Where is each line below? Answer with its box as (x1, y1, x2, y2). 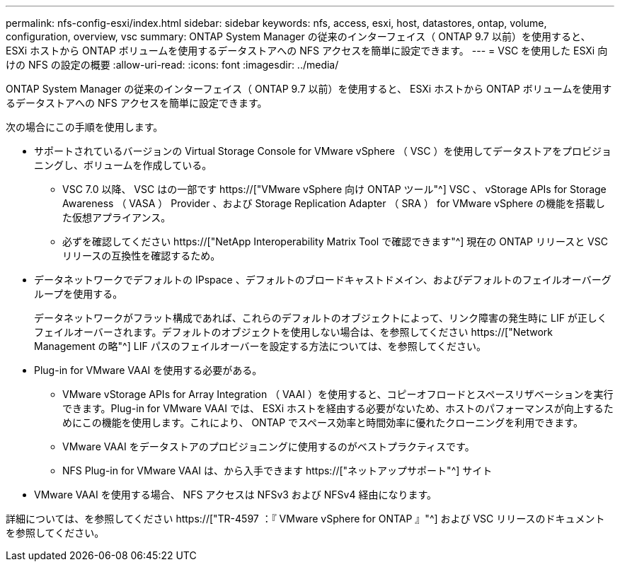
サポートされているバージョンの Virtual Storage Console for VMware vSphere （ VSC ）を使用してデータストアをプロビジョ (34, 145, 612, 157)
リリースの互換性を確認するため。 (62, 250, 221, 262)
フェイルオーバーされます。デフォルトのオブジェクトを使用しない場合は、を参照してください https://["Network (34, 326, 553, 338)
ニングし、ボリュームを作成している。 (34, 159, 212, 171)
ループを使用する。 (34, 288, 123, 300)
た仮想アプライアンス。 (62, 211, 171, 223)
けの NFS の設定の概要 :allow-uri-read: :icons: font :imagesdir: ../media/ (6, 59, 339, 71)
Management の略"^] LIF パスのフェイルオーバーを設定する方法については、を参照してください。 (34, 340, 486, 352)
